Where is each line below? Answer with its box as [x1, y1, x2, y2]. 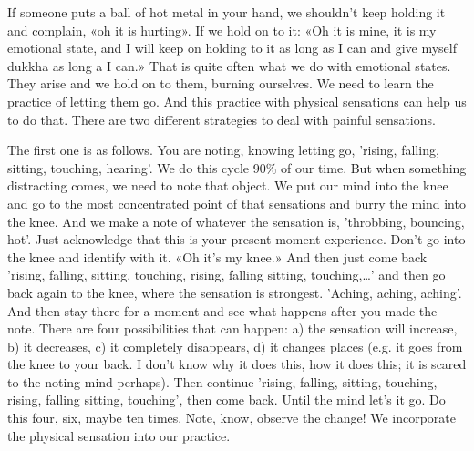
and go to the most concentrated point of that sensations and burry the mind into [7, 193, 466, 212]
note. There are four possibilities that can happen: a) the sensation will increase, [7, 319, 458, 338]
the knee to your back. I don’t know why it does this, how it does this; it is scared [7, 354, 467, 374]
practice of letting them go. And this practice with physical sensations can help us [7, 91, 467, 110]
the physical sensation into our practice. [7, 425, 231, 445]
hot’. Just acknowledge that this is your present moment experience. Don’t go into [7, 230, 466, 249]
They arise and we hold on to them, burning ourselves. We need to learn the [7, 74, 434, 93]
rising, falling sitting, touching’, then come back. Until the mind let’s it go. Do [7, 390, 446, 409]
